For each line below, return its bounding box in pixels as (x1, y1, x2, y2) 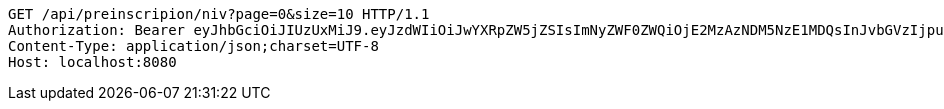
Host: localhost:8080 (8, 54, 177, 70)
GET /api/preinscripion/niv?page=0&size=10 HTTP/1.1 (8, 6, 430, 22)
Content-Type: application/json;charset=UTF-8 (8, 38, 379, 54)
